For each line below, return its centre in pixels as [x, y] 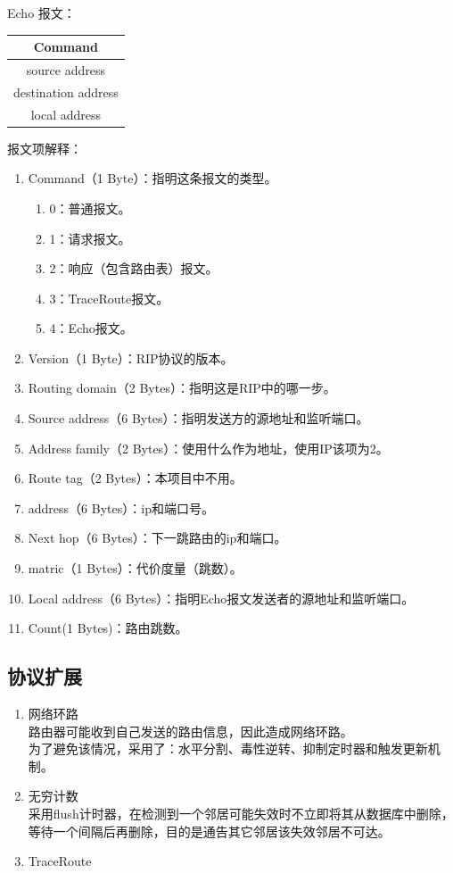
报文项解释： [45, 148]
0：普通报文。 [90, 208]
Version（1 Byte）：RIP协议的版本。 [131, 358]
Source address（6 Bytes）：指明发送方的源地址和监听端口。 [198, 418]
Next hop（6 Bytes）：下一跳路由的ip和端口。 [157, 538]
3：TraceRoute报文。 [109, 298]
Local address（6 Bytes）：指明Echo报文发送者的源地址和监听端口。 [221, 598]
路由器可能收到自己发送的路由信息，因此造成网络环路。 [190, 731]
